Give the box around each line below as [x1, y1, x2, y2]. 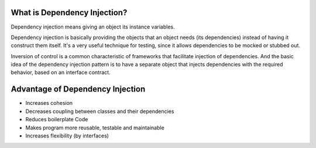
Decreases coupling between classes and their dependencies [25, 108, 174, 115]
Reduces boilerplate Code [25, 116, 88, 123]
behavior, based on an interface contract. [11, 69, 111, 76]
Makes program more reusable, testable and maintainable [25, 124, 165, 131]
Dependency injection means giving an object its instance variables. [11, 23, 175, 30]
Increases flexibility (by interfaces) [25, 132, 109, 139]
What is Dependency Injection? [11, 8, 128, 17]
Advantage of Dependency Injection [11, 84, 146, 94]
